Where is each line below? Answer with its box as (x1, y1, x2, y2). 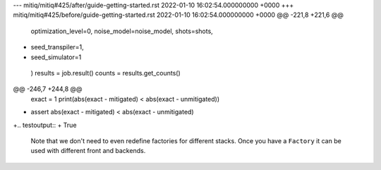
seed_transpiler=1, (30, 43, 84, 51)
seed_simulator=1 (30, 53, 82, 61)
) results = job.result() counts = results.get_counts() (30, 68, 181, 77)
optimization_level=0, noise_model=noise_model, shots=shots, (30, 27, 213, 35)
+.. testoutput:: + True (13, 121, 77, 129)
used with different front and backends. (30, 147, 146, 155)
